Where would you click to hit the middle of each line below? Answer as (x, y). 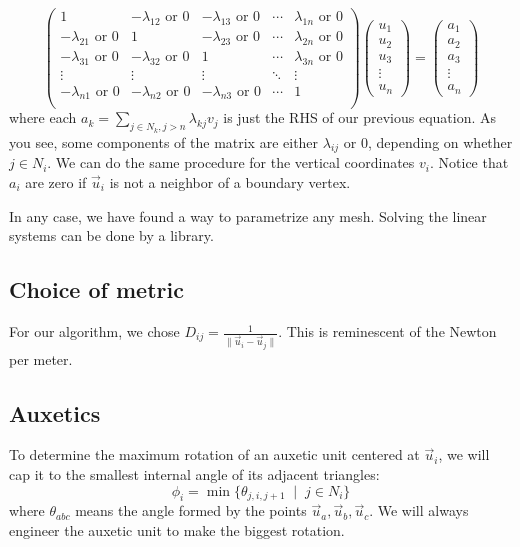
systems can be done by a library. (111, 235)
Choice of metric (96, 289)
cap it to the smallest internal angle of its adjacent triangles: (194, 473)
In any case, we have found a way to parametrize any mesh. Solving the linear (248, 215)
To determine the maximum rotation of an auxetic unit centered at (214, 454)
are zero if (56, 182)
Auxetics (55, 412)
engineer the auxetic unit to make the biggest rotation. (177, 529)
